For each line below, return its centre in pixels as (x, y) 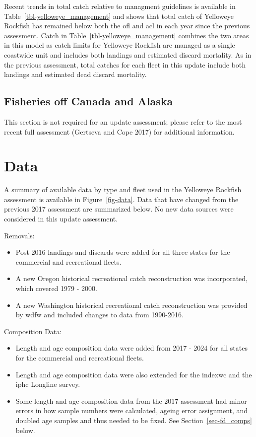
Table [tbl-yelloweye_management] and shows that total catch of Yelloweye (119, 16)
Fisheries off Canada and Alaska (89, 101)
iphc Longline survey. (48, 384)
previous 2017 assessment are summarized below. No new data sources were (119, 209)
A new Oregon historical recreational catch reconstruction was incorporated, (132, 278)
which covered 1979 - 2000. (56, 288)
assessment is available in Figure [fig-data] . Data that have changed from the (121, 199)
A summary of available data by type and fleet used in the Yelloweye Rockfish (123, 189)
